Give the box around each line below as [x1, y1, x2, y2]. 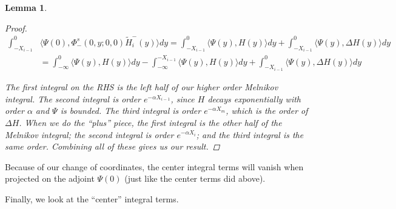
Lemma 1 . [5, 1, 47, 13]
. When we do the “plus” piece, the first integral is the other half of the [19, 116, 282, 128]
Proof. [5, 21, 27, 34]
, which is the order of [226, 104, 308, 117]
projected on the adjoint [5, 172, 95, 185]
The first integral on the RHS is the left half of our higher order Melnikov [5, 81, 278, 93]
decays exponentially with [207, 92, 301, 105]
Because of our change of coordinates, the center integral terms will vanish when [5, 160, 304, 173]
